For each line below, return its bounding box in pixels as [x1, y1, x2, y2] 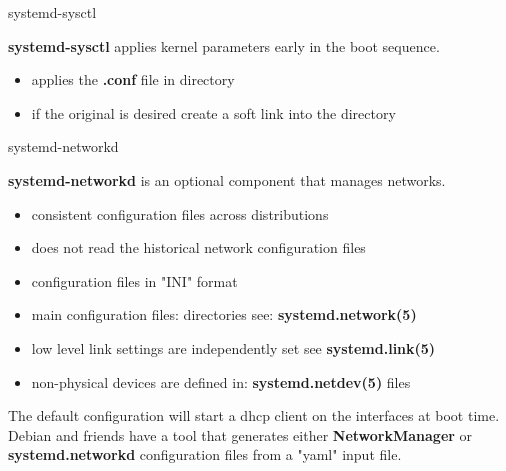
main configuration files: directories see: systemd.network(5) [31, 304, 417, 325]
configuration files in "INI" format [31, 270, 238, 291]
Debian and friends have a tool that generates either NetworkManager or [8, 424, 473, 445]
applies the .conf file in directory [31, 69, 235, 90]
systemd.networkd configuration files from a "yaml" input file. [8, 444, 402, 465]
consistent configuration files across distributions [31, 203, 329, 224]
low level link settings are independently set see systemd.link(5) [31, 337, 436, 358]
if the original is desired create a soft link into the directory [31, 102, 396, 123]
